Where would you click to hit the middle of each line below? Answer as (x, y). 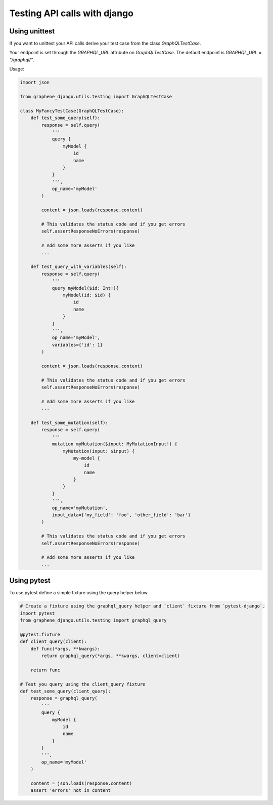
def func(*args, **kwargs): (65, 649)
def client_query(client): (53, 642)
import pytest (37, 613)
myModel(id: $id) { (87, 295)
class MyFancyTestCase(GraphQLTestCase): (72, 111)
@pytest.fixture (40, 634)
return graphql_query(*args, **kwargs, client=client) (111, 656)
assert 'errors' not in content (71, 791)
